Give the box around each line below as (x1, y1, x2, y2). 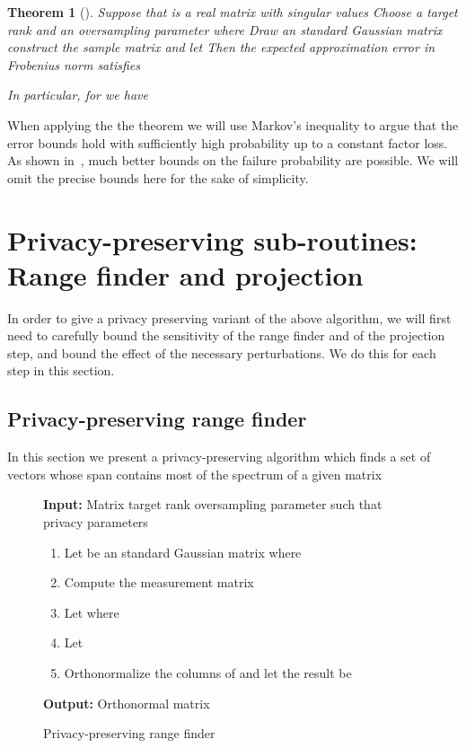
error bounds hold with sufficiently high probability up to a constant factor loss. (7, 133, 448, 152)
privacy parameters (43, 513, 148, 532)
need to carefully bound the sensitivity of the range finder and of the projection (7, 326, 445, 345)
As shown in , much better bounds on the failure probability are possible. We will (7, 151, 459, 170)
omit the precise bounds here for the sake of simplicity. (7, 168, 309, 187)
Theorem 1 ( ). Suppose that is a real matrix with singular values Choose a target (7, 3, 458, 21)
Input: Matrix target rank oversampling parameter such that (43, 495, 382, 514)
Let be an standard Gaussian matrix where (64, 542, 302, 561)
